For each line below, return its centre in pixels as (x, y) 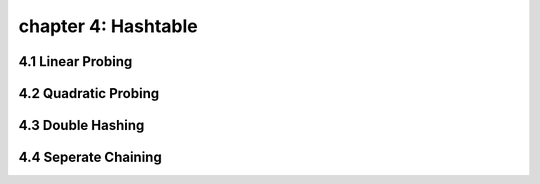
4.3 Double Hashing (81, 125)
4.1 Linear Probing (75, 61)
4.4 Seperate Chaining (90, 157)
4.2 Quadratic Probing (89, 93)
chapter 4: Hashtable (108, 26)
